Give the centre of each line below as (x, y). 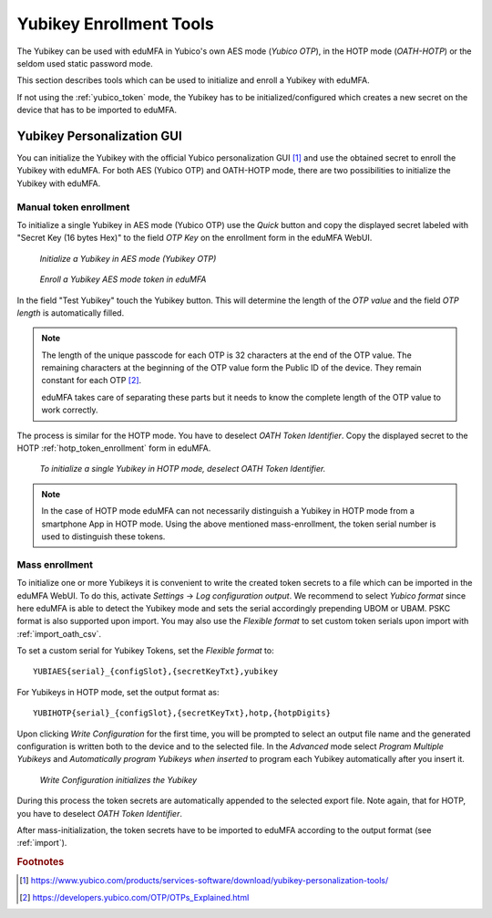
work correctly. (70, 410)
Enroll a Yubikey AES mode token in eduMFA (123, 279)
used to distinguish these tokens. (103, 536)
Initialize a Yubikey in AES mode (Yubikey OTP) (128, 258)
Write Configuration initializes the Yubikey (118, 779)
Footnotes (41, 862)
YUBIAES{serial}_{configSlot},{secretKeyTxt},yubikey (155, 672)
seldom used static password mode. (85, 63)
